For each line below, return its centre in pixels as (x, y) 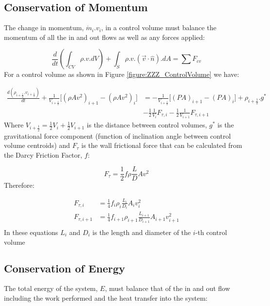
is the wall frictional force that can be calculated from (162, 145)
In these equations (31, 232)
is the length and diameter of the (142, 232)
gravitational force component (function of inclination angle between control (117, 135)
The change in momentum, (44, 27)
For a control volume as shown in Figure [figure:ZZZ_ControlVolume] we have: (122, 74)
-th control (211, 232)
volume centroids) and (37, 145)
